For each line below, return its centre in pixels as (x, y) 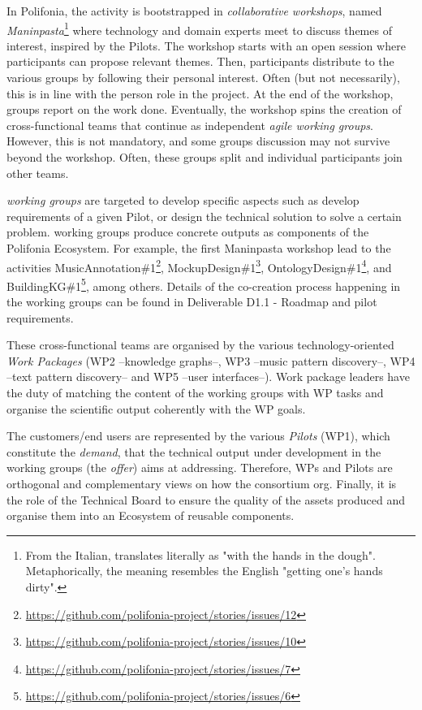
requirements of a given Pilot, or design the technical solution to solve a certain (204, 216)
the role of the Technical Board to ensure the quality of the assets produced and (206, 499)
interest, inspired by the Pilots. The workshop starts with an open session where (206, 45)
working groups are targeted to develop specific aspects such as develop (183, 200)
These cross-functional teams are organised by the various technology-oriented (200, 345)
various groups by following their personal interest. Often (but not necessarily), (203, 78)
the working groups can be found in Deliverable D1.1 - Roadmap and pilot (192, 302)
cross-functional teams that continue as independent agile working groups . (190, 125)
